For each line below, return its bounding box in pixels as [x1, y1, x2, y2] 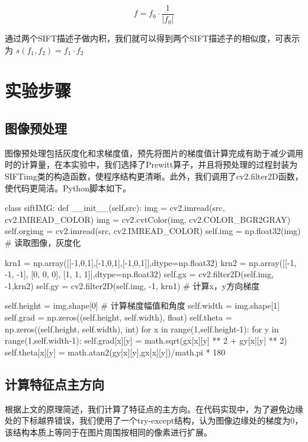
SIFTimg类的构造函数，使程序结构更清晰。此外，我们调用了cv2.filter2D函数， [5, 170, 303, 182]
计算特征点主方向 [5, 374, 104, 393]
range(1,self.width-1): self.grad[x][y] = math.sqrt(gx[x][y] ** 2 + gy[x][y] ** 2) [5, 334, 287, 347]
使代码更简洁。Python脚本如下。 [5, 181, 131, 194]
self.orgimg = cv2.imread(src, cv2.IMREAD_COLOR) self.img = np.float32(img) [5, 225, 301, 237]
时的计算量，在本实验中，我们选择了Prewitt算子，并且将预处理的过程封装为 [5, 158, 298, 171]
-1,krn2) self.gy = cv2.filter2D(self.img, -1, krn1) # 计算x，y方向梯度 [5, 279, 260, 292]
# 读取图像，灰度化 [5, 236, 81, 248]
